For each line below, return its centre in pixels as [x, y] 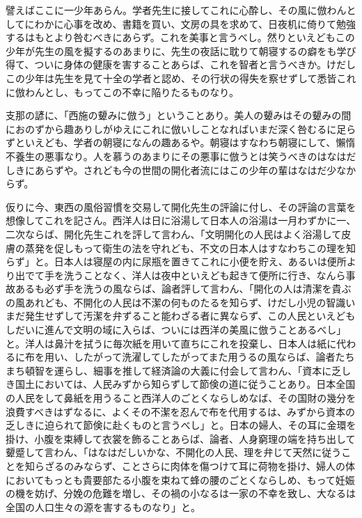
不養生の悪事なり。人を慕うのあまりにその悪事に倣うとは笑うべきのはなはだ [181, 156]
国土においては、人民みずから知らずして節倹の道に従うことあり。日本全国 [185, 384]
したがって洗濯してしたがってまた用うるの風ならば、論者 [204, 357]
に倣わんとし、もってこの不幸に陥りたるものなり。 [123, 92]
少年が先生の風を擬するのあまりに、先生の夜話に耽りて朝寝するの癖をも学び [181, 50]
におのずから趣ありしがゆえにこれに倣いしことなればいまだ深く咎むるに [171, 128]
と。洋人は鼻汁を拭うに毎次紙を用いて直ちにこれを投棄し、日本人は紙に [171, 343]
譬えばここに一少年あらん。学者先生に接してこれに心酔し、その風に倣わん [176, 10]
